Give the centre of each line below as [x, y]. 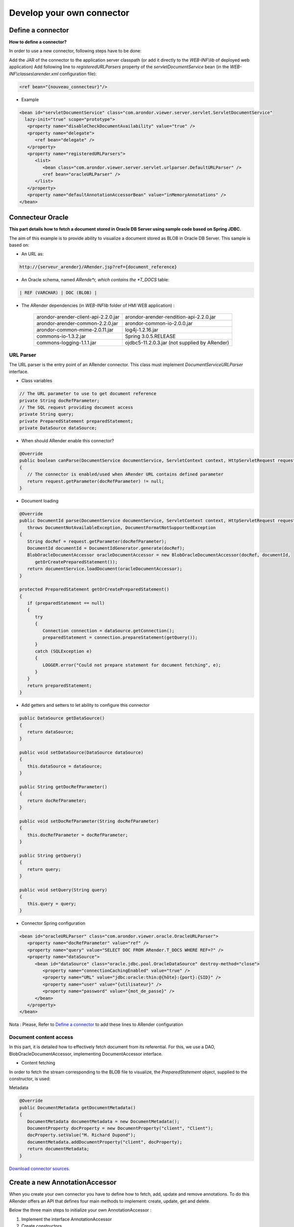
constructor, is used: [30, 1079]
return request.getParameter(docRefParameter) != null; [96, 481]
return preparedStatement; [60, 685]
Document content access [41, 1037]
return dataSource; [50, 732]
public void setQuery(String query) [63, 890]
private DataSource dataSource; [58, 428]
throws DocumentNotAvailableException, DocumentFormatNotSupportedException [122, 527]
